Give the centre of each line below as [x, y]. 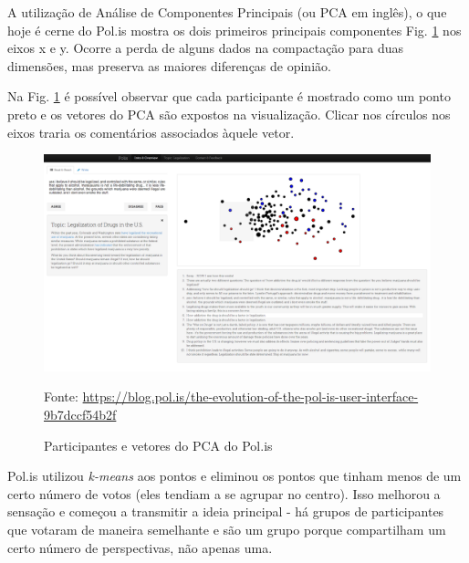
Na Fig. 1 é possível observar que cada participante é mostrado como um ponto [229, 96]
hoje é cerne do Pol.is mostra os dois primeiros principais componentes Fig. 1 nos [234, 30]
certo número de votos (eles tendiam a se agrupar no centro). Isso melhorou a [224, 493]
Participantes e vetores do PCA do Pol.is [158, 445]
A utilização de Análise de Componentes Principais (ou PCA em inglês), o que [227, 12]
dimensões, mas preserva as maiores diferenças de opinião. [169, 65]
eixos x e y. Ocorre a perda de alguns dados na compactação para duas [206, 48]
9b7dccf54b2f [80, 415]
